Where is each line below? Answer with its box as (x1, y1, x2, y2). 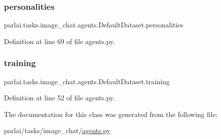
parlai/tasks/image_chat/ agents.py (4, 125, 110, 136)
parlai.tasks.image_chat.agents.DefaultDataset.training (4, 76, 170, 86)
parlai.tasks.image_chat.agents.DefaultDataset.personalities (4, 20, 183, 30)
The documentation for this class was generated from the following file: (4, 109, 218, 119)
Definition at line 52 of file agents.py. (4, 93, 115, 103)
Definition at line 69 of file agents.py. (4, 36, 115, 46)
